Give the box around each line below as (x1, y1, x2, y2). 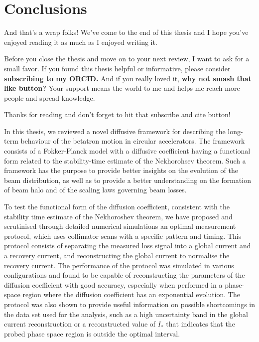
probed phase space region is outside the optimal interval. (4, 328, 180, 339)
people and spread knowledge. (4, 92, 95, 103)
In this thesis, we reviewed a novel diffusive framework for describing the (4, 126, 226, 136)
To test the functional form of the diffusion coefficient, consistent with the (4, 201, 230, 212)
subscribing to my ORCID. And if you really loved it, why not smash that (4, 73, 252, 83)
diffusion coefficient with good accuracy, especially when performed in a (4, 279, 223, 290)
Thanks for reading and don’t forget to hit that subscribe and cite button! (4, 109, 231, 120)
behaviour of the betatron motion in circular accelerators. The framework (20, 136, 245, 146)
